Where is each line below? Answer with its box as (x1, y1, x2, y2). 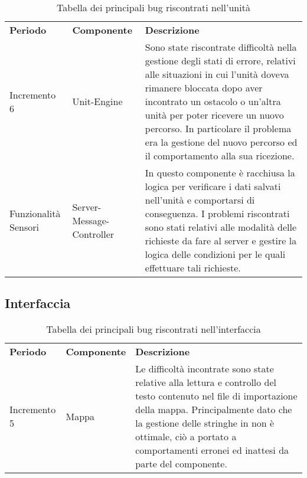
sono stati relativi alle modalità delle (145, 220, 297, 234)
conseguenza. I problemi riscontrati (145, 207, 290, 220)
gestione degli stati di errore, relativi (145, 54, 296, 67)
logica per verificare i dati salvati (145, 179, 281, 193)
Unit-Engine (72, 94, 123, 108)
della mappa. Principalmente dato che (135, 402, 292, 417)
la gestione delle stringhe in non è (135, 416, 275, 430)
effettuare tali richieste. (145, 261, 241, 274)
